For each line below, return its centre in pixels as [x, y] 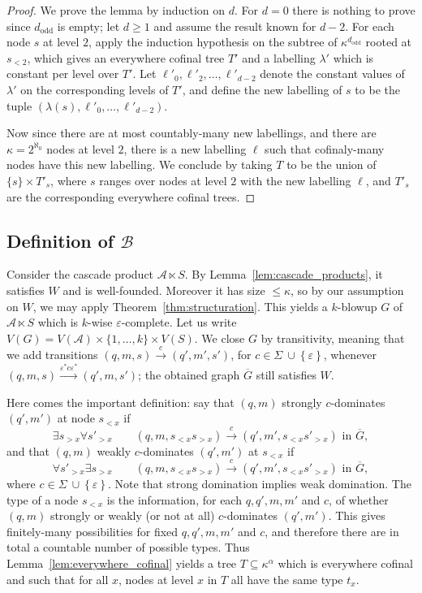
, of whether [359, 499]
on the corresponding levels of [95, 89]
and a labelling [279, 57]
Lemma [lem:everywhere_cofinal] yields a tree [122, 563]
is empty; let [88, 26]
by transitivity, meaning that [333, 338]
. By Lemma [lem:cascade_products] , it [284, 274]
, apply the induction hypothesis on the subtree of [213, 42]
